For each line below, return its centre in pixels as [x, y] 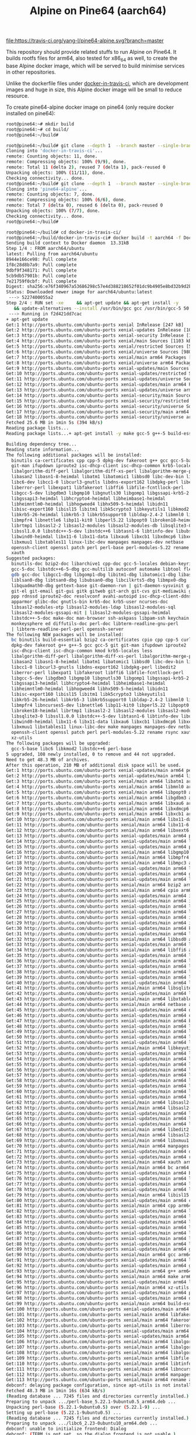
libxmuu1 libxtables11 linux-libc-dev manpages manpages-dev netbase [97, 542]
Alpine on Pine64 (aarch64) [98, 11]
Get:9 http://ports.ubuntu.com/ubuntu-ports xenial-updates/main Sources [98, 368]
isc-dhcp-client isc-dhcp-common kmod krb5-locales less [82, 651]
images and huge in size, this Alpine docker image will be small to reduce [94, 90]
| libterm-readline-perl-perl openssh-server [68, 629]
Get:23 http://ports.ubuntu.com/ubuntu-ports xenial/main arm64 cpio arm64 [100, 890]
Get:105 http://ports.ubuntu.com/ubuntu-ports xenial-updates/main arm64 [98, 1336]
